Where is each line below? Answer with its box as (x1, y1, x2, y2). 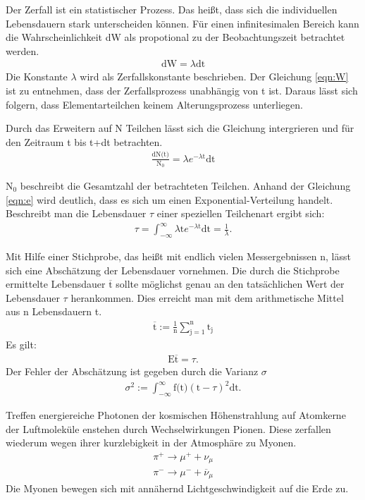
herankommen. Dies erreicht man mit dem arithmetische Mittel (70, 290, 344, 305)
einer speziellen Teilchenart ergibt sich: (156, 206, 325, 221)
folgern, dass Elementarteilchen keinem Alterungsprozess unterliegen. (6, 97, 303, 111)
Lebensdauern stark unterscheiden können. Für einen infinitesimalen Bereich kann (6, 16, 359, 30)
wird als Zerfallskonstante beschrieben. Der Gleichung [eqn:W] (80, 69, 349, 84)
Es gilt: (6, 337, 37, 352)
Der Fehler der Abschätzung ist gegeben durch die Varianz (6, 364, 259, 379)
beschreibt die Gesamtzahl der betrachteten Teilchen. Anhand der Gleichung (20, 178, 351, 193)
